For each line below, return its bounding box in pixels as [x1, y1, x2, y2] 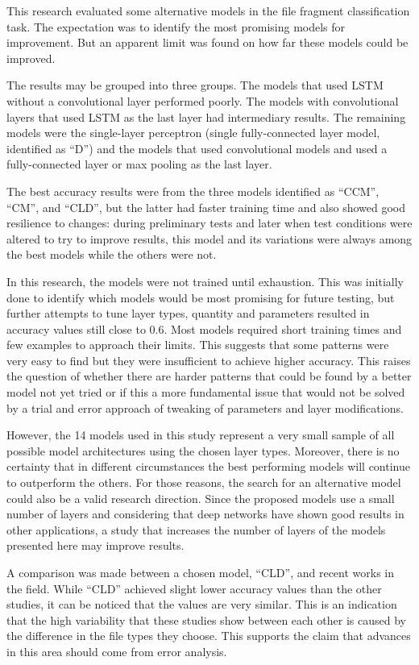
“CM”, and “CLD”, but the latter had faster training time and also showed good [6, 198, 406, 215]
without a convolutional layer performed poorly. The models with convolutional [6, 92, 399, 109]
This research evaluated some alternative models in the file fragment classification [6, 2, 410, 19]
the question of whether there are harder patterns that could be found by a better [6, 368, 412, 384]
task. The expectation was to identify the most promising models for [6, 18, 346, 35]
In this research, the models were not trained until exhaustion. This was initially [6, 272, 404, 289]
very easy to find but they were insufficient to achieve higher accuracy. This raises [6, 351, 411, 368]
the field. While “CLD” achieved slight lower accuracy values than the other [6, 580, 382, 596]
